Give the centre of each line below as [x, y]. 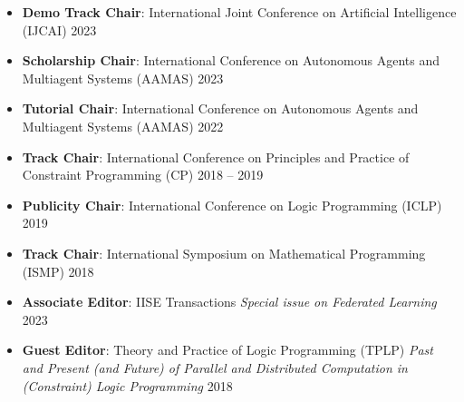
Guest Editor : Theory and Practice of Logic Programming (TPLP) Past [227, 350]
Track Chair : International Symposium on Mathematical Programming [224, 253]
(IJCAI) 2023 [59, 29]
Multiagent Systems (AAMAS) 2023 [123, 78]
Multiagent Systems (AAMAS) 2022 [123, 126]
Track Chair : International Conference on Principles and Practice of [216, 157]
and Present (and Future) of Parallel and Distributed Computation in [215, 367]
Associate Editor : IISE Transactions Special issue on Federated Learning [229, 302]
